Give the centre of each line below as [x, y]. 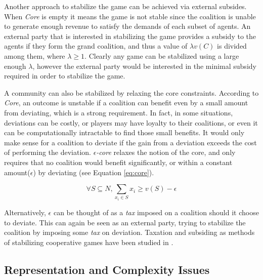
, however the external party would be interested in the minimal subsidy [144, 66]
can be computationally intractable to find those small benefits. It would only [124, 132]
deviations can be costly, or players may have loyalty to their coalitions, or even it [131, 122]
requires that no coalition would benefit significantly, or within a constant [118, 162]
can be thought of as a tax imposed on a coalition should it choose [156, 212]
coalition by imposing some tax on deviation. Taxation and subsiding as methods [129, 232]
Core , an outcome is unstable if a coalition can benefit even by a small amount [126, 103]
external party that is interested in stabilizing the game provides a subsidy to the [130, 36]
